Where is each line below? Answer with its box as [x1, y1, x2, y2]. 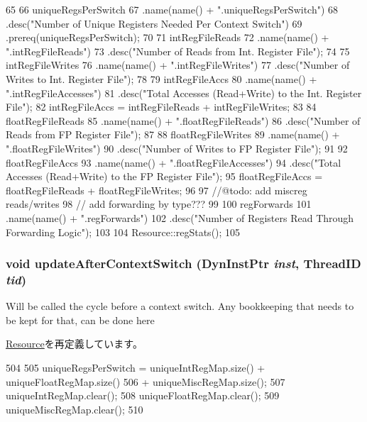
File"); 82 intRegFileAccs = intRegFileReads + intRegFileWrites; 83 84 [6, 99, 317, 114]
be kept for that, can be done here [6, 312, 155, 327]
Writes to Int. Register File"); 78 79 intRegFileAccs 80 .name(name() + [6, 71, 317, 86]
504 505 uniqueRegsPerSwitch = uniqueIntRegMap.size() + [6, 360, 265, 375]
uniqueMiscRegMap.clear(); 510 [6, 401, 143, 416]
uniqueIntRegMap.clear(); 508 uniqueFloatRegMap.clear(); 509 [6, 388, 280, 403]
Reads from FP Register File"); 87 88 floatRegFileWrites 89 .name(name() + [6, 127, 340, 142]
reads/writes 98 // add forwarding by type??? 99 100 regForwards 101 [6, 196, 312, 211]
